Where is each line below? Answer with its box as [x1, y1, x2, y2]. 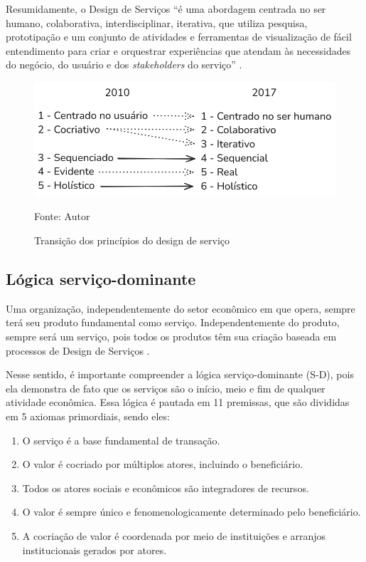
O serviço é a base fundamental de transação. [22, 432, 220, 447]
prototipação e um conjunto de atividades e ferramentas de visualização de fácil [6, 29, 352, 44]
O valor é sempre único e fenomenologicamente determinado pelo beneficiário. [22, 504, 361, 519]
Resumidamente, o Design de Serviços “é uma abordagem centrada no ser [6, 1, 326, 16]
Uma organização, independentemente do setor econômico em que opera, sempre [6, 301, 355, 316]
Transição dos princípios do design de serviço [34, 233, 230, 248]
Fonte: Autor [34, 209, 90, 224]
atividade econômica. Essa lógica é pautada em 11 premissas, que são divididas [6, 395, 350, 410]
